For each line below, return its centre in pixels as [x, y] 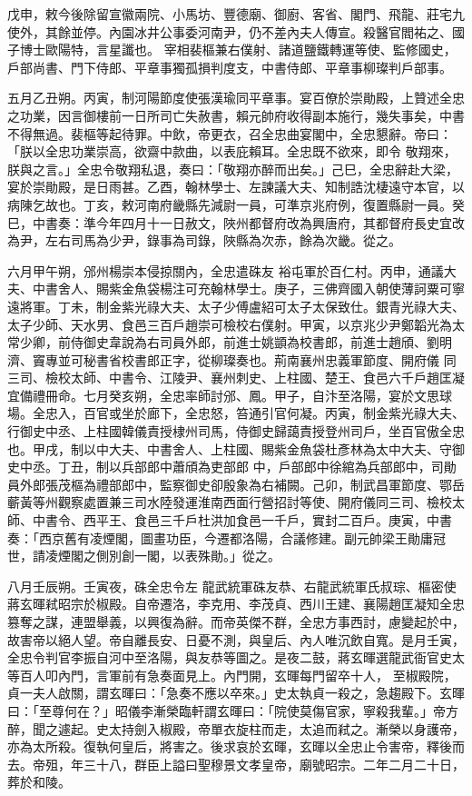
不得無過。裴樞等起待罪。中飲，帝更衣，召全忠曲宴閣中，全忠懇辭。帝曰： [230, 133]
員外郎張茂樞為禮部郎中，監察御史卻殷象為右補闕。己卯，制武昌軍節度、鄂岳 [236, 484]
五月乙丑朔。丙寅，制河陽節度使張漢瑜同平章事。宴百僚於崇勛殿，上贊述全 [230, 98]
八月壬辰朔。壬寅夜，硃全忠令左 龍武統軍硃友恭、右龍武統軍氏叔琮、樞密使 [232, 586]
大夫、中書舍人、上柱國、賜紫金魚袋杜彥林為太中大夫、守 [280, 448]
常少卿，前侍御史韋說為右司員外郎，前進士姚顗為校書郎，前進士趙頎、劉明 [230, 342]
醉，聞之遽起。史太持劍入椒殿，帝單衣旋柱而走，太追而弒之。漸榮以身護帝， [236, 728]
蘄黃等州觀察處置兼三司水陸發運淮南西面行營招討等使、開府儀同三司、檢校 [230, 502]
